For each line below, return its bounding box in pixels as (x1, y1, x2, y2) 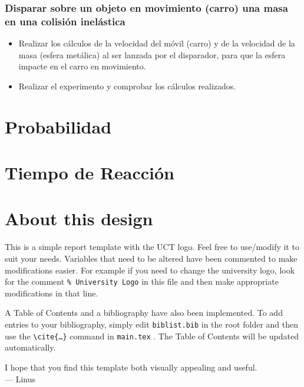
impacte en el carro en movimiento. (18, 60, 146, 72)
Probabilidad (5, 114, 112, 138)
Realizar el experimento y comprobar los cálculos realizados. (18, 79, 236, 92)
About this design (5, 206, 153, 231)
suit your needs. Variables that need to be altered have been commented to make (5, 252, 298, 264)
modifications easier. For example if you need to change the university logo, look (5, 263, 295, 276)
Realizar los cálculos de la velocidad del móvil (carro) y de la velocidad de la (18, 37, 295, 49)
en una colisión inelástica (5, 14, 125, 28)
